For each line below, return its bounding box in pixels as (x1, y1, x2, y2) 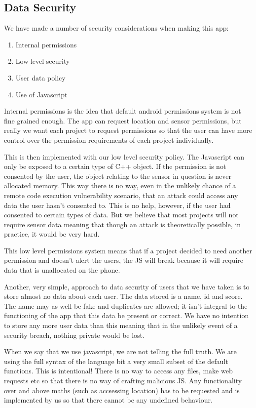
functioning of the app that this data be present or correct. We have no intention (4, 310, 249, 321)
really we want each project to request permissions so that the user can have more (4, 125, 253, 135)
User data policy (15, 72, 66, 82)
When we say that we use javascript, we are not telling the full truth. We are (4, 346, 237, 357)
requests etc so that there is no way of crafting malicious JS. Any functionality (4, 375, 242, 386)
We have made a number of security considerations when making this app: (4, 23, 229, 33)
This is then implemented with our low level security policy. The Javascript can (4, 151, 245, 162)
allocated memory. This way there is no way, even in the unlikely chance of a (4, 180, 236, 191)
